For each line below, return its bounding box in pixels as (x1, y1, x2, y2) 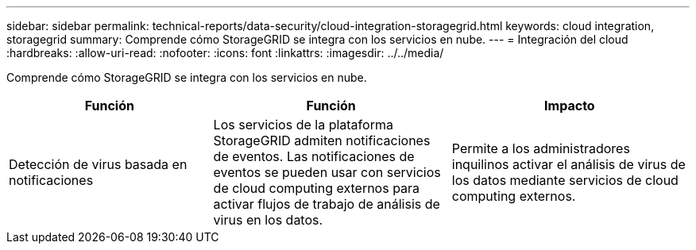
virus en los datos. (213, 212, 323, 228)
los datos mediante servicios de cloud (451, 172, 679, 188)
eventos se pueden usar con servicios (213, 164, 441, 180)
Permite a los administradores (451, 140, 630, 156)
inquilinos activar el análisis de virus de (451, 156, 686, 172)
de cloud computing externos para (213, 180, 420, 196)
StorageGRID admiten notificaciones (213, 133, 431, 148)
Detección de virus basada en (9, 156, 188, 172)
